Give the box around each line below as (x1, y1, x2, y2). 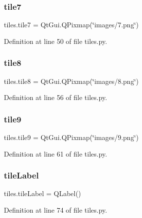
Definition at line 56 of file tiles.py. (4, 92, 107, 102)
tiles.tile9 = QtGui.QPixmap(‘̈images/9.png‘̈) (4, 132, 139, 142)
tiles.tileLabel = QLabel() (4, 188, 81, 198)
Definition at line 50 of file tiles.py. (4, 36, 107, 46)
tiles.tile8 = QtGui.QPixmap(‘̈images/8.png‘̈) (4, 76, 139, 86)
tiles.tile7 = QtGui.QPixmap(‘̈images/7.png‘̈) (4, 20, 139, 30)
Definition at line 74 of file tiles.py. (4, 205, 107, 215)
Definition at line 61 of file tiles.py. (4, 148, 107, 159)
